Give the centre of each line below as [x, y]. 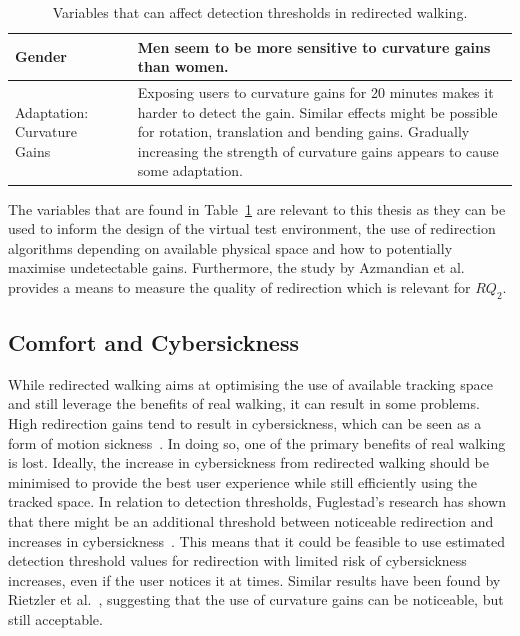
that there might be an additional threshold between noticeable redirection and [251, 521]
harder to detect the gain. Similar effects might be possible [317, 111]
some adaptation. [190, 170]
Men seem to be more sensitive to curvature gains [314, 46]
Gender [41, 56]
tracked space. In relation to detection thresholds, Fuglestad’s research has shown [257, 501]
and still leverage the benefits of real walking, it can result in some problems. [244, 403]
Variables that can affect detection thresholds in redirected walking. [260, 12]
